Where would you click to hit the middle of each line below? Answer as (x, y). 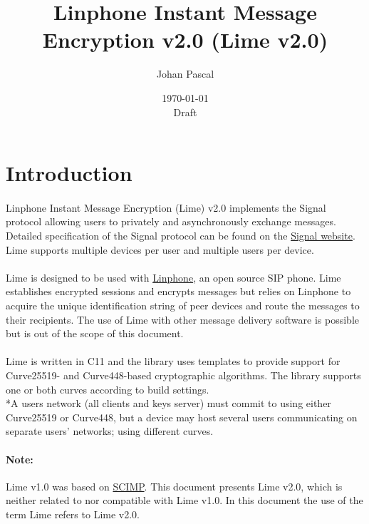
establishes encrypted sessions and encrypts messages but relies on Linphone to (178, 291)
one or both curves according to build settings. (108, 389)
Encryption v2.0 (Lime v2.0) (185, 40)
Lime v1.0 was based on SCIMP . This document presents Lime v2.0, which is (174, 486)
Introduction (69, 173)
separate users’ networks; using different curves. (110, 431)
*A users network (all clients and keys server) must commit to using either (168, 403)
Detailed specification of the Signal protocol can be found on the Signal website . (181, 236)
